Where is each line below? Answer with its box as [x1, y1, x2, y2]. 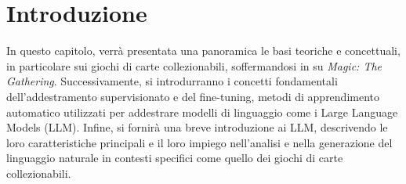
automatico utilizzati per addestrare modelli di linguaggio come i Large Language [6, 103, 398, 120]
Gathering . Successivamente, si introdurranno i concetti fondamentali [6, 73, 338, 89]
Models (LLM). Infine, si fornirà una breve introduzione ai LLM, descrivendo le [6, 119, 388, 135]
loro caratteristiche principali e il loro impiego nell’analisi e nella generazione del [6, 134, 393, 150]
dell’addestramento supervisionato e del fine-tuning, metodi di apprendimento [6, 88, 380, 104]
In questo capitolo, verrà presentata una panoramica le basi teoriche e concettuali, [6, 42, 401, 59]
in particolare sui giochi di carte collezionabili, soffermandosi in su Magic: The [6, 57, 382, 74]
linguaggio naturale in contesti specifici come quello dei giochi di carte [6, 150, 343, 166]
